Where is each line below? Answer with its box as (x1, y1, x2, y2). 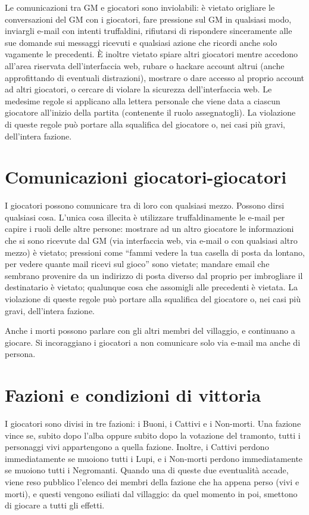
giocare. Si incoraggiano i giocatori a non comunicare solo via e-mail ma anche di (5, 336, 301, 348)
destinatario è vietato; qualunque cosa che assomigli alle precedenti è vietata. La (5, 281, 298, 293)
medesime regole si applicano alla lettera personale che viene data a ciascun (5, 94, 280, 107)
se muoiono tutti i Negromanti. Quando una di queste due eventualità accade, (5, 464, 289, 476)
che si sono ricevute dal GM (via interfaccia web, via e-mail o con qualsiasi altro (5, 234, 298, 247)
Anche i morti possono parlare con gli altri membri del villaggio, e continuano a (5, 324, 295, 337)
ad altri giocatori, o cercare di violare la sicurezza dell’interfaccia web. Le (5, 83, 272, 95)
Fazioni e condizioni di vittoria (5, 383, 261, 407)
